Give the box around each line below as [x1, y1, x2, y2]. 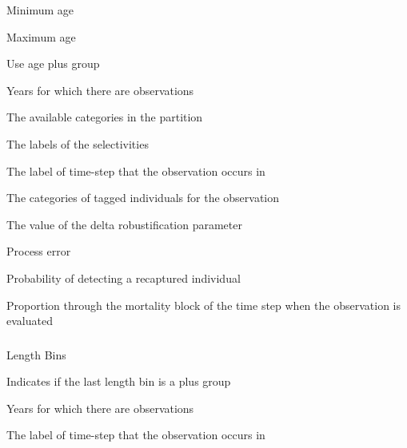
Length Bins [6, 346, 66, 363]
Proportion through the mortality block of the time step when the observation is [6, 296, 401, 313]
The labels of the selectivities [6, 135, 149, 152]
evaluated [6, 312, 53, 329]
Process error [6, 243, 71, 260]
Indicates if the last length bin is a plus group [6, 373, 231, 390]
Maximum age [6, 28, 76, 45]
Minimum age [6, 2, 74, 18]
